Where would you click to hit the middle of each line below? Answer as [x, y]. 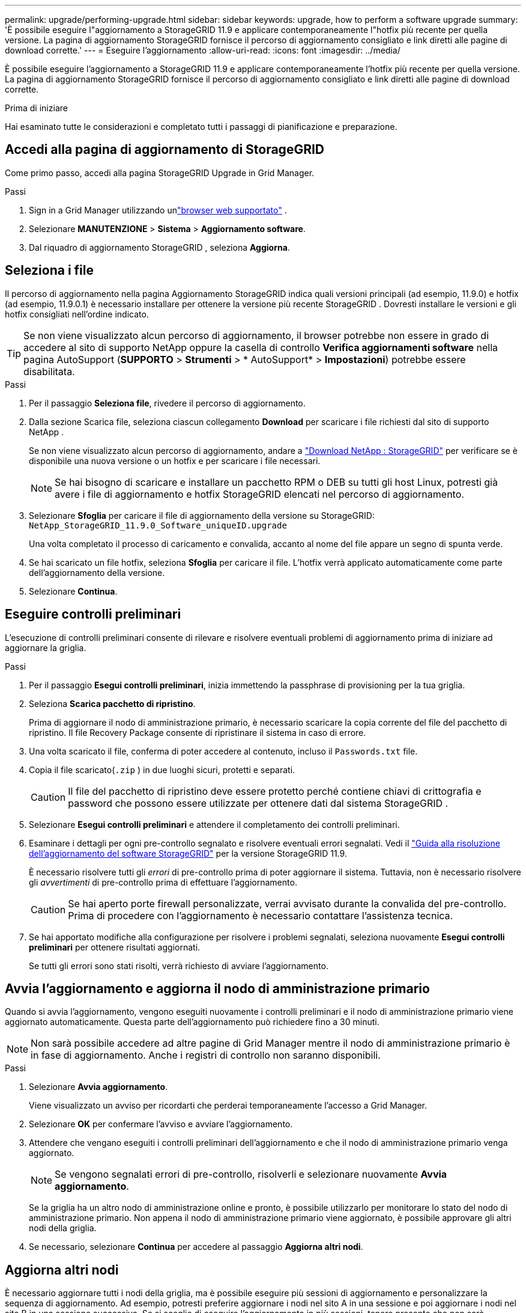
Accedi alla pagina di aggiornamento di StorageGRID [165, 150]
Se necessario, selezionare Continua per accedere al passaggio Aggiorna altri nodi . [196, 1247]
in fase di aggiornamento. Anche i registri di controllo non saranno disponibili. [206, 1055]
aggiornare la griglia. [46, 647]
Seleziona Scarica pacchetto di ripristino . [112, 703]
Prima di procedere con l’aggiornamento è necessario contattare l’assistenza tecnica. [261, 915]
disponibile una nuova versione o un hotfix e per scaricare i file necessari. [175, 461]
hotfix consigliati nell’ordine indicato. [77, 314]
